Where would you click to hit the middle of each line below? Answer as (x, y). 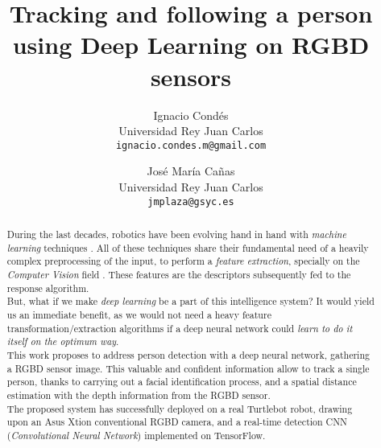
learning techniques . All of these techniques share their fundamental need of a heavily (188, 247)
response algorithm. (48, 288)
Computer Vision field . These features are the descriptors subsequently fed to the (179, 274)
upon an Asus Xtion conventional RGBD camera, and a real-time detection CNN (177, 422)
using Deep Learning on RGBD (191, 45)
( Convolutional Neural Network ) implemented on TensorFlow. (136, 435)
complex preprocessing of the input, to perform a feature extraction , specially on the (183, 261)
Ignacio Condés (191, 115)
